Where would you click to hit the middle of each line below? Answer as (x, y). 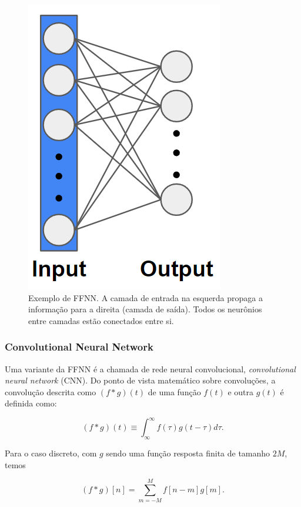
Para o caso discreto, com (51, 453)
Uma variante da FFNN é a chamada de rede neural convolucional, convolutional (150, 368)
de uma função (174, 391)
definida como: (31, 403)
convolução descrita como (51, 391)
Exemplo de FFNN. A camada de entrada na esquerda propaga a (146, 297)
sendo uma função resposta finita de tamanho (188, 453)
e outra (240, 391)
